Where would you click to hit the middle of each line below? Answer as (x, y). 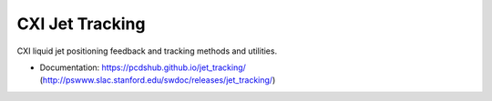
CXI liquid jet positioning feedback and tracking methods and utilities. (147, 51)
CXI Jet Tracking (81, 24)
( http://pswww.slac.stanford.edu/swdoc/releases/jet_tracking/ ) (158, 80)
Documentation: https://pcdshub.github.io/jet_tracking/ (143, 67)
